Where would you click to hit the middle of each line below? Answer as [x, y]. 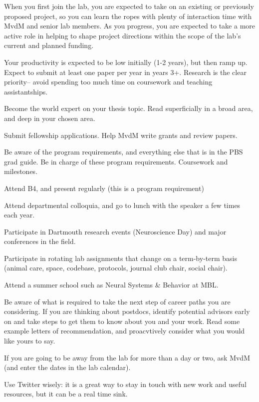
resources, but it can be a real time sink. [66, 394]
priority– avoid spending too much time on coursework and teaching [108, 82]
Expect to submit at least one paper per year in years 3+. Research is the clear [125, 72]
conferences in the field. [40, 241]
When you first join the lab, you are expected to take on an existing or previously [129, 6]
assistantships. [26, 91]
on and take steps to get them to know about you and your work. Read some [122, 321]
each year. [19, 215]
